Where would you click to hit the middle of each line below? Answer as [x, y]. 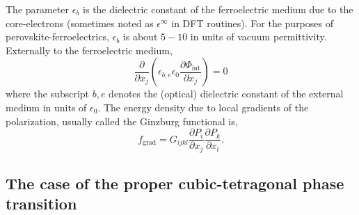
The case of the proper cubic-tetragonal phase [175, 183]
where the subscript [48, 94]
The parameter [38, 9]
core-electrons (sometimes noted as [80, 23]
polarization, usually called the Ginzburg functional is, [122, 121]
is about [140, 37]
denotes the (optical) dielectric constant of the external [226, 94]
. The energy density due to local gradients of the [203, 107]
